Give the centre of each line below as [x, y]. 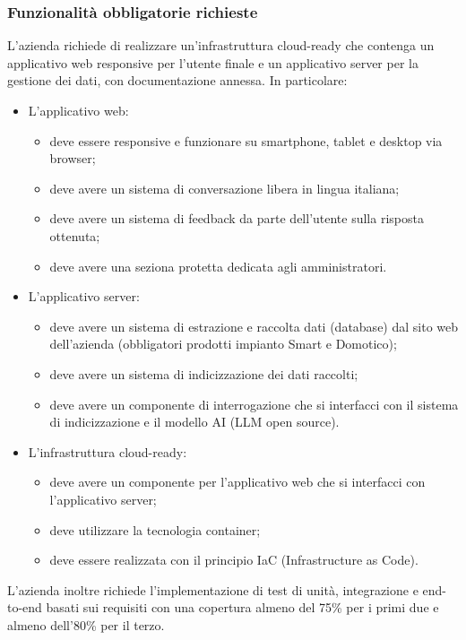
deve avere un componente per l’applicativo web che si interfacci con [237, 482]
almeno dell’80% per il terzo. [86, 624]
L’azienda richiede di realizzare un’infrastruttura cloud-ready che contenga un [221, 45]
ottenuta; [75, 235]
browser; [73, 158]
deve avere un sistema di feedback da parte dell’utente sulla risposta [237, 218]
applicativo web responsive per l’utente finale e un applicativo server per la [213, 62]
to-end [25, 607]
